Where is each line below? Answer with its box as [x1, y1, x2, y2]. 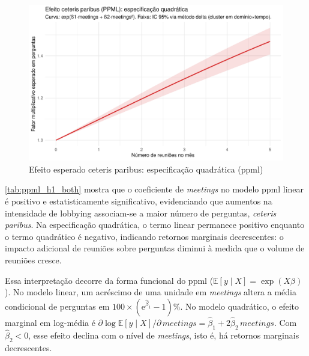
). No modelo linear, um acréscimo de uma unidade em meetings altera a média [5, 286, 296, 298]
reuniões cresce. [5, 253, 62, 266]
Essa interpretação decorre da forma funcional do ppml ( [5, 274, 214, 286]
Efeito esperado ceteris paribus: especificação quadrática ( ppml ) [29, 162, 263, 175]
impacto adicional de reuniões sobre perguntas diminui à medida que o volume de [5, 242, 305, 254]
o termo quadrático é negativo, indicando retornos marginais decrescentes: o [5, 230, 284, 242]
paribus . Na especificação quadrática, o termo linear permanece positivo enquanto [5, 218, 305, 231]
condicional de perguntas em [5, 299, 110, 312]
